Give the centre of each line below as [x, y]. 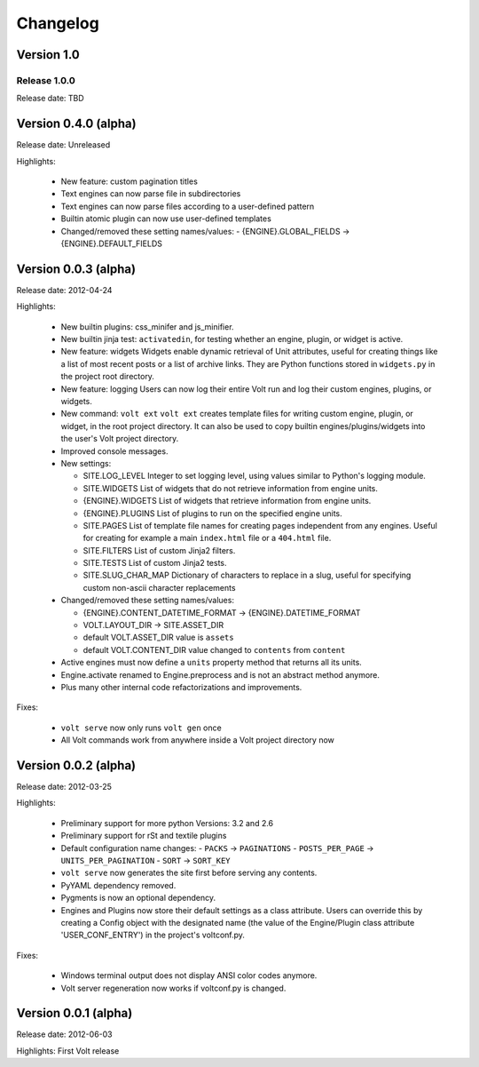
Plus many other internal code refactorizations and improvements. [181, 687]
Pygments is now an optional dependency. [138, 898]
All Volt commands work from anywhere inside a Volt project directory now [197, 740]
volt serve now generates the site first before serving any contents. [189, 873]
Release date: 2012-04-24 [64, 290]
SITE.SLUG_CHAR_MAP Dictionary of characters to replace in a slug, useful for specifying [247, 575]
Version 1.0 [48, 55]
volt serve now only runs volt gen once [141, 728]
